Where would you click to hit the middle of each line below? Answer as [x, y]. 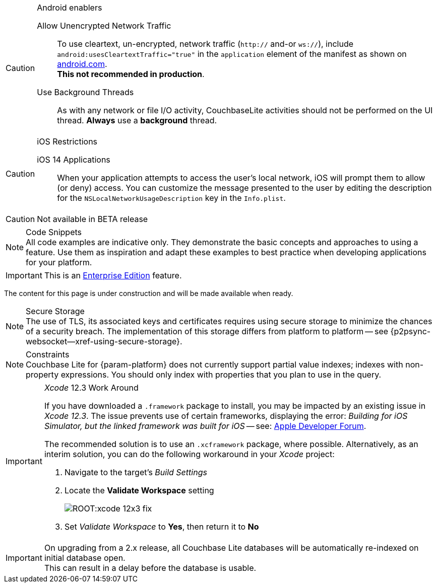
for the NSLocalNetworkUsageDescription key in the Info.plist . [171, 198]
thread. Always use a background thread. [137, 120]
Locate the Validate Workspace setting [139, 490]
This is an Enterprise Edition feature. [113, 275]
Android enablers [70, 8]
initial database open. [85, 558]
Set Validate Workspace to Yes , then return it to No [162, 527]
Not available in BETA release [92, 219]
